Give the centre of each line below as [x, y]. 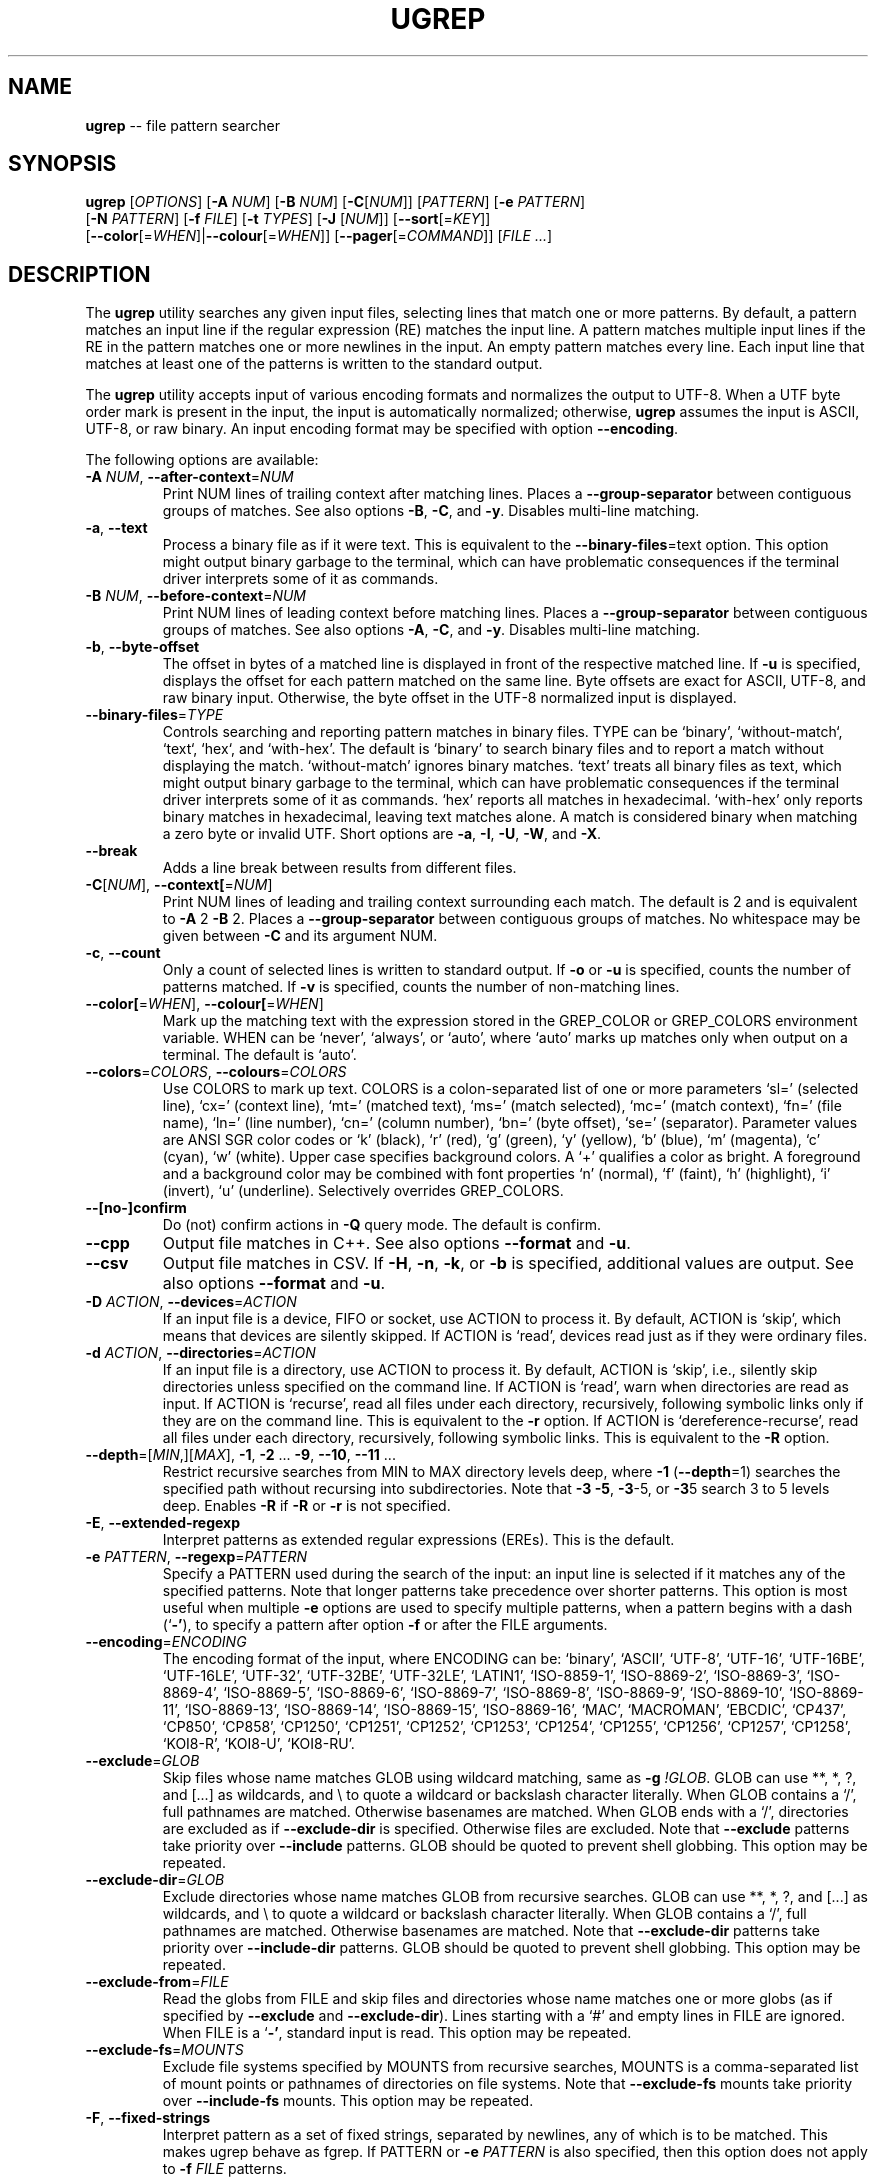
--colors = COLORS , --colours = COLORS [216, 1072]
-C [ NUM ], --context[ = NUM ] [179, 885]
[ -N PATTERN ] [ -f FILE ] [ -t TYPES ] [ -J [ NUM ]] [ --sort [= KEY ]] [288, 219]
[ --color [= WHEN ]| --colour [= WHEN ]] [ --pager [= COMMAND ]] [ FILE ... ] [319, 236]
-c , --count [123, 953]
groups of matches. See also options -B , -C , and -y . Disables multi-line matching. [431, 511]
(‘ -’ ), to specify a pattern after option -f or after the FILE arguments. [385, 1625]
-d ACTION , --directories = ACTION [200, 1353]
